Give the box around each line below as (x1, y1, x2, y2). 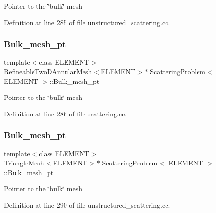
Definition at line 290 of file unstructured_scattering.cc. (4, 199, 170, 210)
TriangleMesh (4, 158, 44, 168)
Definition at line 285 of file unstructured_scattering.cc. (4, 17, 170, 27)
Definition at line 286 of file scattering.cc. (4, 108, 127, 118)
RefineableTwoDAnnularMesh (4, 66, 92, 76)
